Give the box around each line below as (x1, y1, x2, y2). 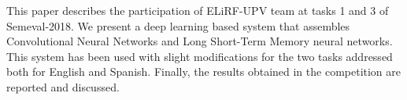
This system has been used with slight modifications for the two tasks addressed (6, 48, 393, 64)
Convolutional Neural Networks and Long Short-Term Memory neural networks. (6, 33, 393, 49)
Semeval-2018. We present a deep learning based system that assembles (6, 17, 350, 34)
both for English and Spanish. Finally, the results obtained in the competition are (6, 63, 401, 80)
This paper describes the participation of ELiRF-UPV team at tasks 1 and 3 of (6, 2, 389, 18)
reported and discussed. (6, 78, 120, 95)
